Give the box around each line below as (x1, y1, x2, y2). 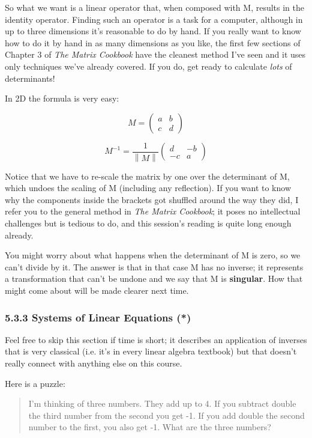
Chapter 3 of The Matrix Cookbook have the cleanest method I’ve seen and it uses (5, 48, 306, 61)
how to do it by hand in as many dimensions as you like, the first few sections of (5, 36, 301, 49)
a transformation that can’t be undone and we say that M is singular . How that (5, 272, 303, 285)
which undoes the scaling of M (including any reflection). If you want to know (5, 181, 291, 194)
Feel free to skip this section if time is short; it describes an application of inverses (5, 333, 307, 345)
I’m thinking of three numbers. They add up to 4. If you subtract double (28, 397, 296, 410)
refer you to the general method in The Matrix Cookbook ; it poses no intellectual (5, 205, 301, 217)
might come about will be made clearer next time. (5, 284, 189, 296)
